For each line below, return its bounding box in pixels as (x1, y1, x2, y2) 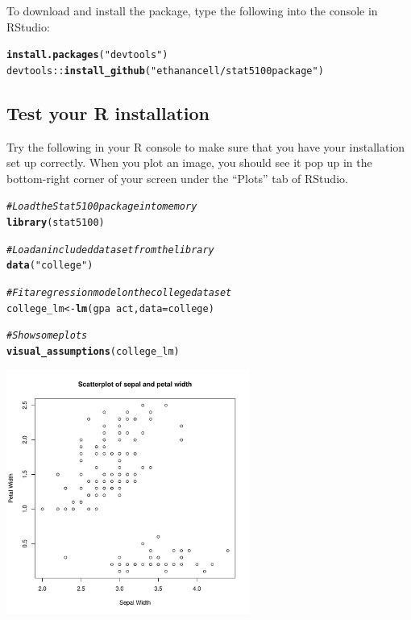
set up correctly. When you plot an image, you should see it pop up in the (6, 154, 372, 171)
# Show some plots (6, 330, 88, 342)
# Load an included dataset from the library (6, 243, 214, 256)
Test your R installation (6, 100, 210, 125)
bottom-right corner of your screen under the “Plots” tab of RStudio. (6, 169, 348, 186)
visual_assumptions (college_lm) (6, 346, 180, 358)
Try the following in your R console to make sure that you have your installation (6, 138, 405, 155)
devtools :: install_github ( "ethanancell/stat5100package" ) (6, 64, 324, 77)
